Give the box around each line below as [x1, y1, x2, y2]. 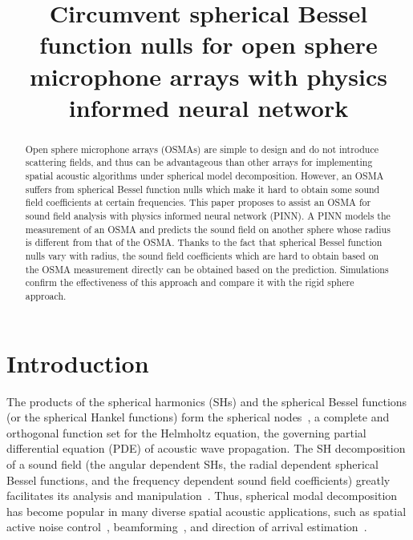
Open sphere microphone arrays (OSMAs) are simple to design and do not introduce [25, 142, 379, 155]
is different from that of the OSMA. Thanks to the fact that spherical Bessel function [25, 236, 383, 249]
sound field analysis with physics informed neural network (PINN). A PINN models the [25, 209, 391, 223]
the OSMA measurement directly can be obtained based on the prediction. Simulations [25, 262, 389, 276]
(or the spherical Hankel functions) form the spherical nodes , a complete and [6, 409, 390, 425]
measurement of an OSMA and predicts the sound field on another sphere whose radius [25, 222, 391, 236]
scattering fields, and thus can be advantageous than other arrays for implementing [25, 155, 373, 169]
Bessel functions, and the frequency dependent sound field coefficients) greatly [6, 471, 391, 488]
